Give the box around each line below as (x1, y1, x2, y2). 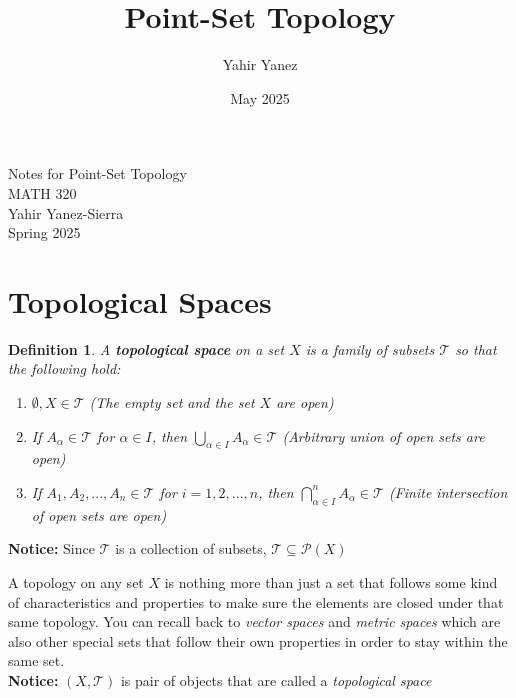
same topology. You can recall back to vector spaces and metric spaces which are (8, 611, 501, 632)
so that (455, 338, 497, 359)
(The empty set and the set (89, 392, 255, 412)
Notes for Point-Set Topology (8, 163, 187, 184)
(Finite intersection (388, 481, 508, 502)
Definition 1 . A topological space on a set (8, 338, 285, 359)
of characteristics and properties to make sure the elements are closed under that (8, 591, 504, 612)
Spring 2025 (8, 222, 81, 243)
